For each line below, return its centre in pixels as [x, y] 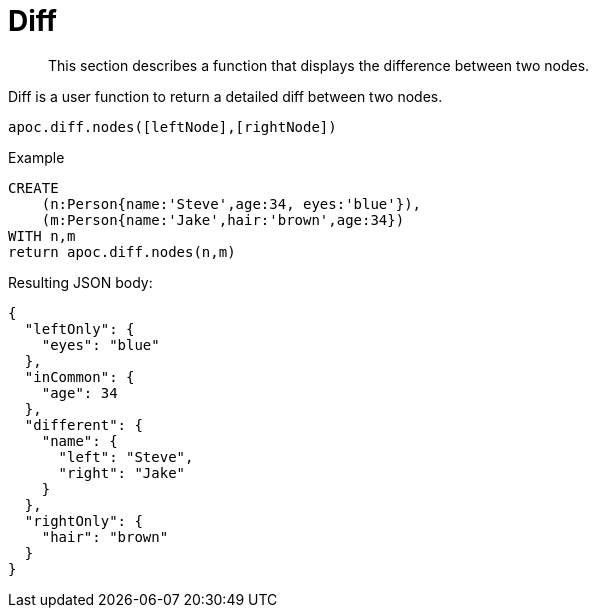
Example [36, 157]
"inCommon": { [79, 376]
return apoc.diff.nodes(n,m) [122, 251]
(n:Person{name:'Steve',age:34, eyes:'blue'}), [231, 203]
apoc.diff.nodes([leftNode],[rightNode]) [172, 126]
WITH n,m [42, 235]
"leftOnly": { [79, 328]
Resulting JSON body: [80, 282]
